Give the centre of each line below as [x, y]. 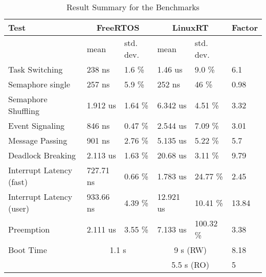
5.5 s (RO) [190, 264]
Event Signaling [37, 125]
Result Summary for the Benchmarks [133, 7]
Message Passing [38, 140]
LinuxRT [190, 27]
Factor [245, 27]
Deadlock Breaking [42, 155]
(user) [19, 208]
